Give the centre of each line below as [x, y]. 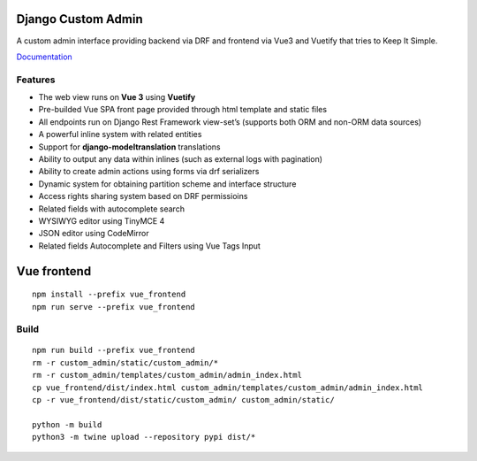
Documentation [44, 57]
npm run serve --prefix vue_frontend [114, 307]
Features [36, 80]
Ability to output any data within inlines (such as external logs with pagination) [180, 159]
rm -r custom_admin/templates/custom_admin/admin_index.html [167, 375]
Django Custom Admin [79, 19]
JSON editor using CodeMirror [94, 234]
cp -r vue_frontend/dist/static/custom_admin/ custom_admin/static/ [183, 400]
